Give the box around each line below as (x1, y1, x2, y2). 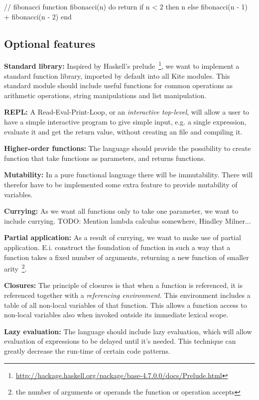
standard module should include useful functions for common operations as (4, 80, 233, 91)
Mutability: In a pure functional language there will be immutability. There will (4, 169, 253, 180)
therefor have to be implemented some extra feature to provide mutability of (4, 179, 238, 189)
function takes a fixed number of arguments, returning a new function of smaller (4, 252, 249, 262)
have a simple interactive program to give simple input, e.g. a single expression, (4, 117, 247, 127)
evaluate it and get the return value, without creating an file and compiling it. (4, 126, 243, 136)
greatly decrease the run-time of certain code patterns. (4, 345, 170, 356)
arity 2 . (4, 262, 27, 273)
